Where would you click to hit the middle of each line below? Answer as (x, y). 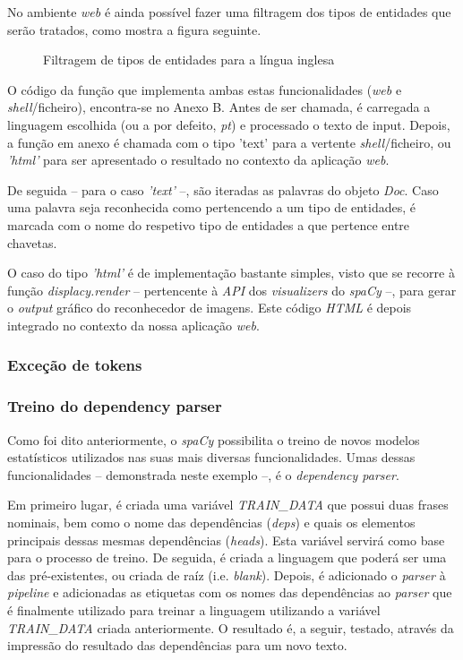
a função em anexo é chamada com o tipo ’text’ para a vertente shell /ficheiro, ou (229, 142)
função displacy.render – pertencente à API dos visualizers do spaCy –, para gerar (232, 290)
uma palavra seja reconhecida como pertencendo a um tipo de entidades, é (212, 207)
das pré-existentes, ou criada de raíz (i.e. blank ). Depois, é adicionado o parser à (227, 574)
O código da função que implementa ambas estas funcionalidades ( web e (205, 89)
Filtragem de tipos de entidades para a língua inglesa (189, 60)
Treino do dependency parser (115, 406)
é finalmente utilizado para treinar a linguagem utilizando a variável (194, 609)
